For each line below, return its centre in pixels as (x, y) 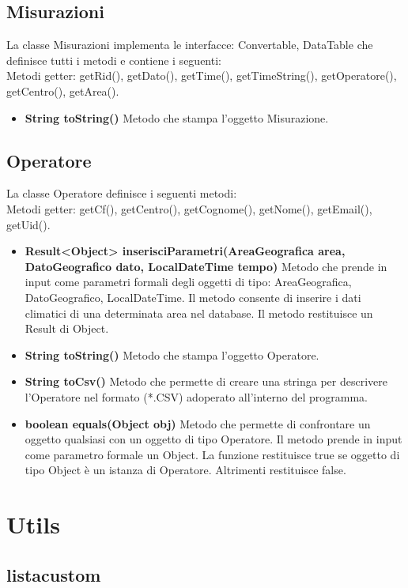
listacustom (54, 574)
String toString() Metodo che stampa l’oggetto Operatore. (172, 354)
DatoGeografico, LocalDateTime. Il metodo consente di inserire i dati (193, 297)
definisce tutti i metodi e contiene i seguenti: (114, 60)
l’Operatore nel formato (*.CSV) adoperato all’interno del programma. (196, 396)
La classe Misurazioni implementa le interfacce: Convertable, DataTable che (190, 45)
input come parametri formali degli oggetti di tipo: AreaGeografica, (188, 282)
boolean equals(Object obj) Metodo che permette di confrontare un (198, 423)
